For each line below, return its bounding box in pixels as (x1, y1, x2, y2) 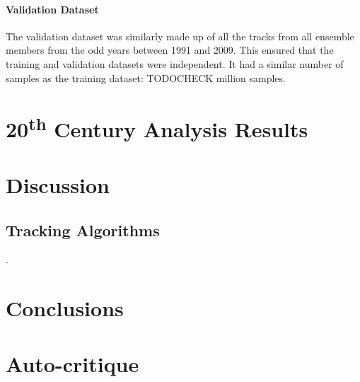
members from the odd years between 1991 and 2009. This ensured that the (6, 42, 334, 57)
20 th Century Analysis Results (6, 112, 308, 144)
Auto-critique (6, 349, 139, 378)
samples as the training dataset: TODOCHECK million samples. (6, 70, 286, 85)
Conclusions (6, 294, 124, 323)
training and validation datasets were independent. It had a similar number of (6, 56, 344, 71)
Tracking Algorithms (6, 219, 160, 241)
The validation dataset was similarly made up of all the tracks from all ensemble (6, 28, 354, 43)
